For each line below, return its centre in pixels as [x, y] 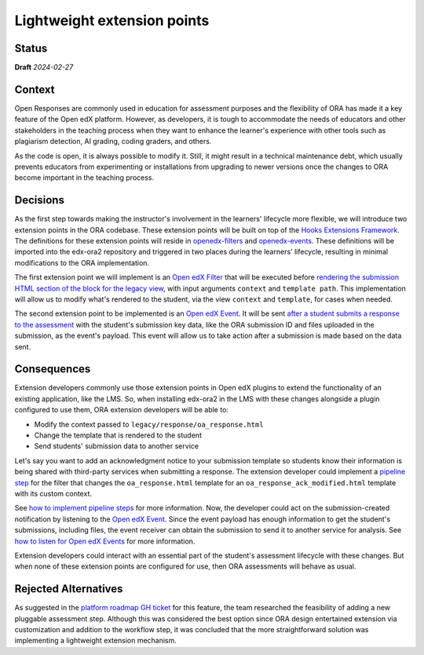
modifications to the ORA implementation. [82, 262]
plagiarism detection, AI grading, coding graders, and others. [113, 141]
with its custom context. [53, 493]
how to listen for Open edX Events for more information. [105, 541]
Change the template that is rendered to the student [118, 435]
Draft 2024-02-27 [44, 68]
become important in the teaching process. [84, 177]
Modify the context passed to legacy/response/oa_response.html [149, 424]
